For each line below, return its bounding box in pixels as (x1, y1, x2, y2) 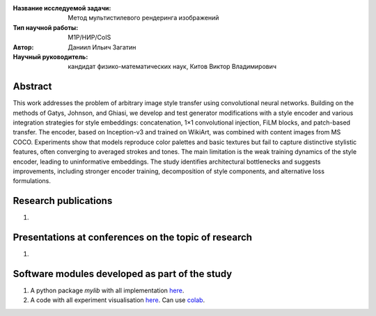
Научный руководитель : (13, 52, 88, 61)
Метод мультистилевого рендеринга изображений (68, 14, 219, 22)
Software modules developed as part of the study (13, 268, 233, 280)
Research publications (13, 195, 113, 207)
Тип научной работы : (13, 23, 79, 31)
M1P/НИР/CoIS (68, 33, 111, 42)
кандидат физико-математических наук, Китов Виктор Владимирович (68, 63, 277, 71)
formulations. (13, 177, 52, 185)
